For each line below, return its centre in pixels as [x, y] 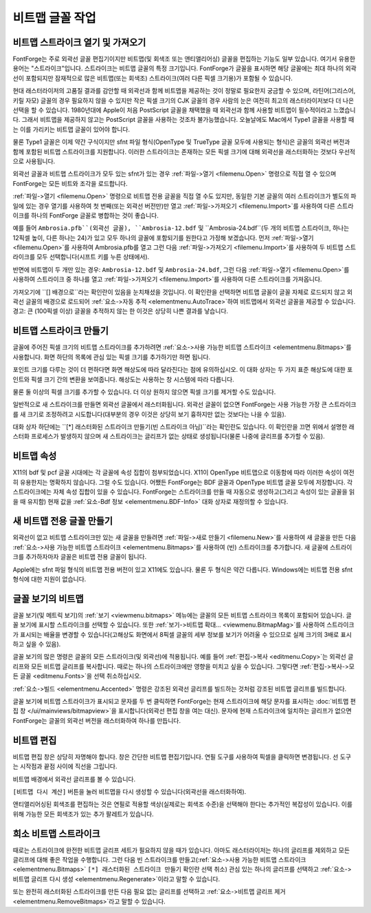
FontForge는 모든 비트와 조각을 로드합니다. [70, 183]
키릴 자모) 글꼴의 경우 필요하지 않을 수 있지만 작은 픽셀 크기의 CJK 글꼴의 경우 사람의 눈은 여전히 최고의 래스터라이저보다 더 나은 [183, 101]
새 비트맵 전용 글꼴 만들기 [63, 521]
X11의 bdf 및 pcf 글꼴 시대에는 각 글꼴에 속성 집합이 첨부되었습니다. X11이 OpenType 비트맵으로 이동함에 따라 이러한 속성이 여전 [184, 472]
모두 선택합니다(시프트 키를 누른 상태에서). [93, 257]
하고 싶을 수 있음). [37, 644]
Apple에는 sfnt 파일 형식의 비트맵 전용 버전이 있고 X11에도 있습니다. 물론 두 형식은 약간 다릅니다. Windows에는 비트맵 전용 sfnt [183, 569]
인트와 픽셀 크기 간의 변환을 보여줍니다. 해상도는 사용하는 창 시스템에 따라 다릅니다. [124, 379]
